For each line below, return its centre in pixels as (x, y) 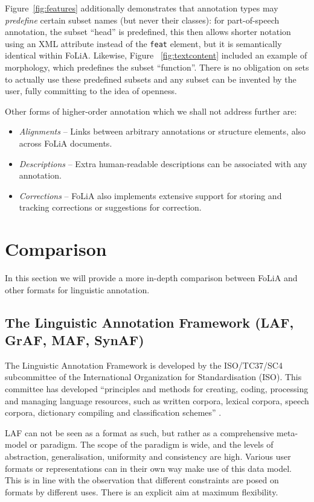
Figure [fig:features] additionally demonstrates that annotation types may (142, 8)
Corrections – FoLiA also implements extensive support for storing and (150, 195)
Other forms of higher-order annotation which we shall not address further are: (151, 111)
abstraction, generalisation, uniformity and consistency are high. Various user (148, 456)
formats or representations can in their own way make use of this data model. (148, 468)
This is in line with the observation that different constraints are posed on (142, 480)
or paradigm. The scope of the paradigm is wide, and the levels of (152, 444)
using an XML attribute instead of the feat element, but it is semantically (143, 43)
